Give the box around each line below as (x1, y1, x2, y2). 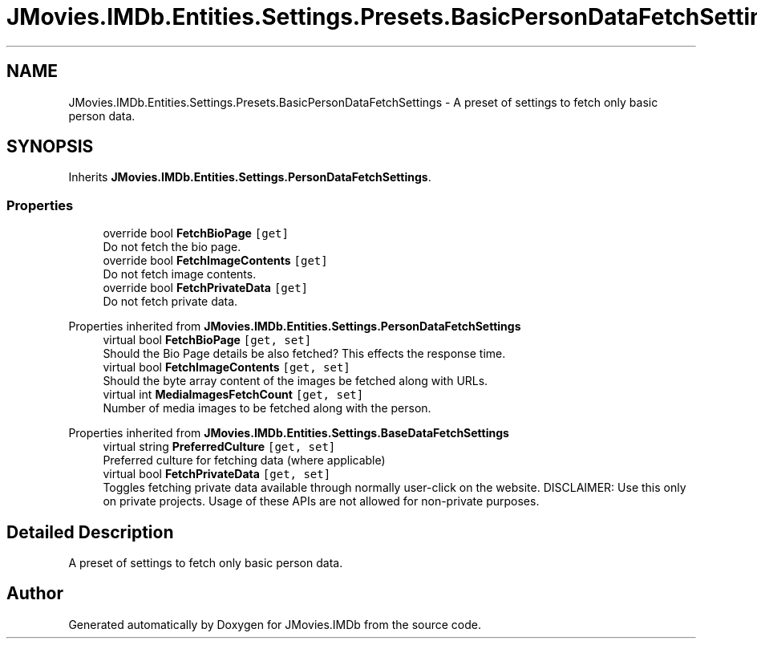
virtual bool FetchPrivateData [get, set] (103, 467, 331, 481)
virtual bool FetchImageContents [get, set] (103, 360, 350, 375)
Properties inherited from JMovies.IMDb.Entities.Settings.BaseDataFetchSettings (68, 426, 509, 440)
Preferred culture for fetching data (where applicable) (103, 453, 386, 468)
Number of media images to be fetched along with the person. (103, 401, 431, 416)
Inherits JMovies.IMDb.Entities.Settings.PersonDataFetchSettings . (68, 170, 431, 185)
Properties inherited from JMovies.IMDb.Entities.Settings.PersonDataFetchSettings (68, 319, 521, 334)
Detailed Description (6, 521, 174, 542)
